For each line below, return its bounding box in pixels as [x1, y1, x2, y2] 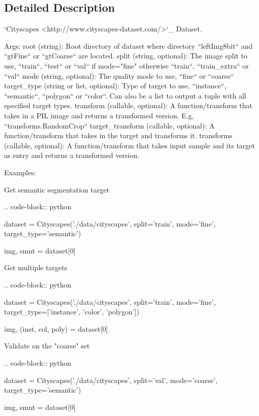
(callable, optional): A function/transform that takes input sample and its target [4, 140, 255, 150]
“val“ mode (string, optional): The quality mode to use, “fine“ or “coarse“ [4, 70, 234, 81]
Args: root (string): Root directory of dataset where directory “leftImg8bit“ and [4, 40, 253, 51]
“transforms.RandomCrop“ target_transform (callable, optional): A [4, 120, 215, 131]
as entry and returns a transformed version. [4, 150, 140, 161]
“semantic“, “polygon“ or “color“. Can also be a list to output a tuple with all [4, 90, 246, 101]
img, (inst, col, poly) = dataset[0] [4, 323, 108, 334]
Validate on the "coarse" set [4, 340, 90, 351]
